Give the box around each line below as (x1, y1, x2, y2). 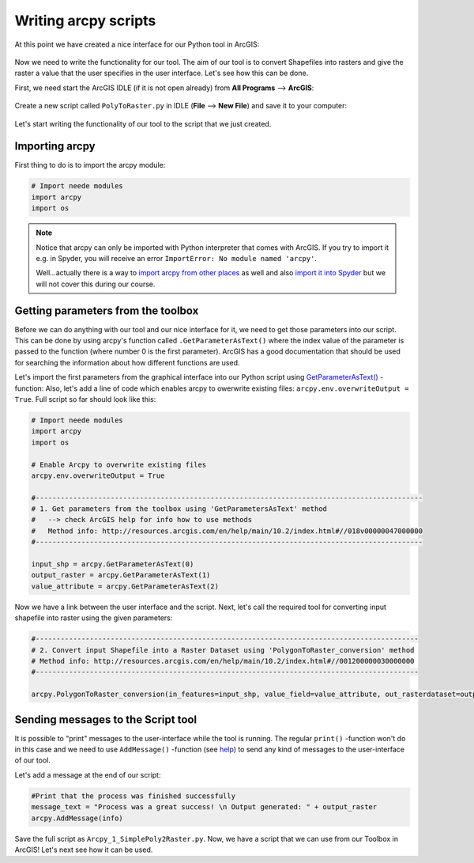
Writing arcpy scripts (14, 12, 156, 29)
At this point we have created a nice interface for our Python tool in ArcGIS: (14, 40, 260, 49)
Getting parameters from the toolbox (14, 304, 199, 317)
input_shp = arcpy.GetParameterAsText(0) (31, 560, 194, 569)
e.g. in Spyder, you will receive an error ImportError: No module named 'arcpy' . (36, 253, 318, 263)
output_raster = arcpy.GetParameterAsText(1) (31, 570, 211, 580)
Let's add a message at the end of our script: (14, 770, 161, 779)
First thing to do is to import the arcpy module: (14, 161, 166, 170)
